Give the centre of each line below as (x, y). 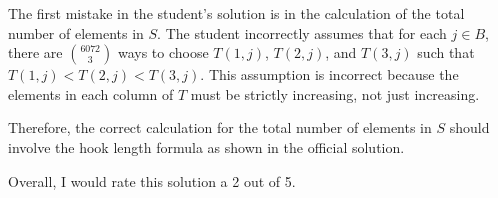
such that (446, 52)
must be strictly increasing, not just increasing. (335, 93)
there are (35, 52)
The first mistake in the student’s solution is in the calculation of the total (236, 13)
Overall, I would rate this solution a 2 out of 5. (152, 180)
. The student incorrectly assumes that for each (302, 32)
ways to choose (163, 52)
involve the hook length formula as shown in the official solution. (206, 146)
